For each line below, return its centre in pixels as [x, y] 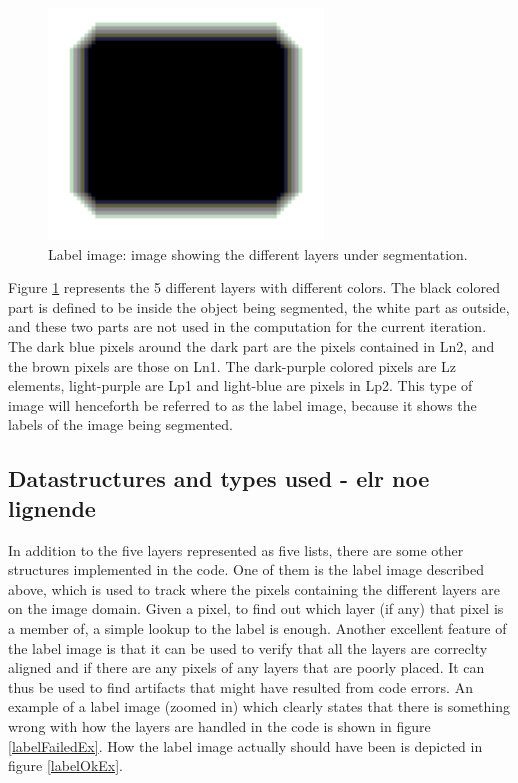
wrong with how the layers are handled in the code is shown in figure [219, 725]
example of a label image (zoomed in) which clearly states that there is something [259, 706]
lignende [52, 507]
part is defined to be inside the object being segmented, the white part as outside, [259, 306]
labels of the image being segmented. [120, 424]
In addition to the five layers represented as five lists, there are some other [236, 549]
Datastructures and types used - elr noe [219, 478]
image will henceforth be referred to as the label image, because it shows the [242, 404]
